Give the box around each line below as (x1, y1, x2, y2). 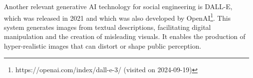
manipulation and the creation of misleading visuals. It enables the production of (4, 31, 246, 41)
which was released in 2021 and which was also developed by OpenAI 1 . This (4, 11, 231, 23)
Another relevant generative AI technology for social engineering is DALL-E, (4, 1, 233, 11)
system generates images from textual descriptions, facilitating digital (4, 22, 211, 32)
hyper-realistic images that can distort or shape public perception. (4, 41, 201, 51)
